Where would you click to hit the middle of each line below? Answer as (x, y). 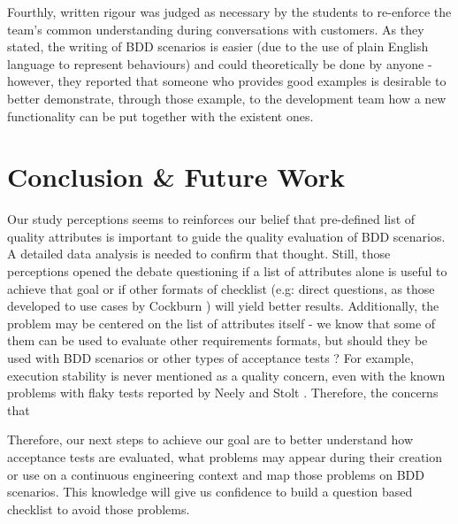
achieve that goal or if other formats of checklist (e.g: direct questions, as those (221, 288)
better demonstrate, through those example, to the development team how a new (227, 98)
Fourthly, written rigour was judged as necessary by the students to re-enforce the (229, 12)
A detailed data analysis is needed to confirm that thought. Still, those (199, 254)
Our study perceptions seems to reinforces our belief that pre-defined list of (211, 219)
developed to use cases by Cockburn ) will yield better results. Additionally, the (223, 306)
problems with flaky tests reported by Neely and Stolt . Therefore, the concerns (223, 393)
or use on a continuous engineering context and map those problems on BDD (216, 474)
